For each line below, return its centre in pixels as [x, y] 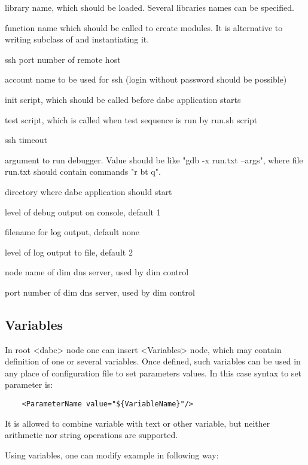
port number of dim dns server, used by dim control [100, 292]
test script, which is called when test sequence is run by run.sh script [131, 119]
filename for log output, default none [72, 232]
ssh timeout [26, 140]
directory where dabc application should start [89, 191]
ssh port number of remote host [63, 59]
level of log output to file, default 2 [69, 252]
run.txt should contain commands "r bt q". [83, 171]
